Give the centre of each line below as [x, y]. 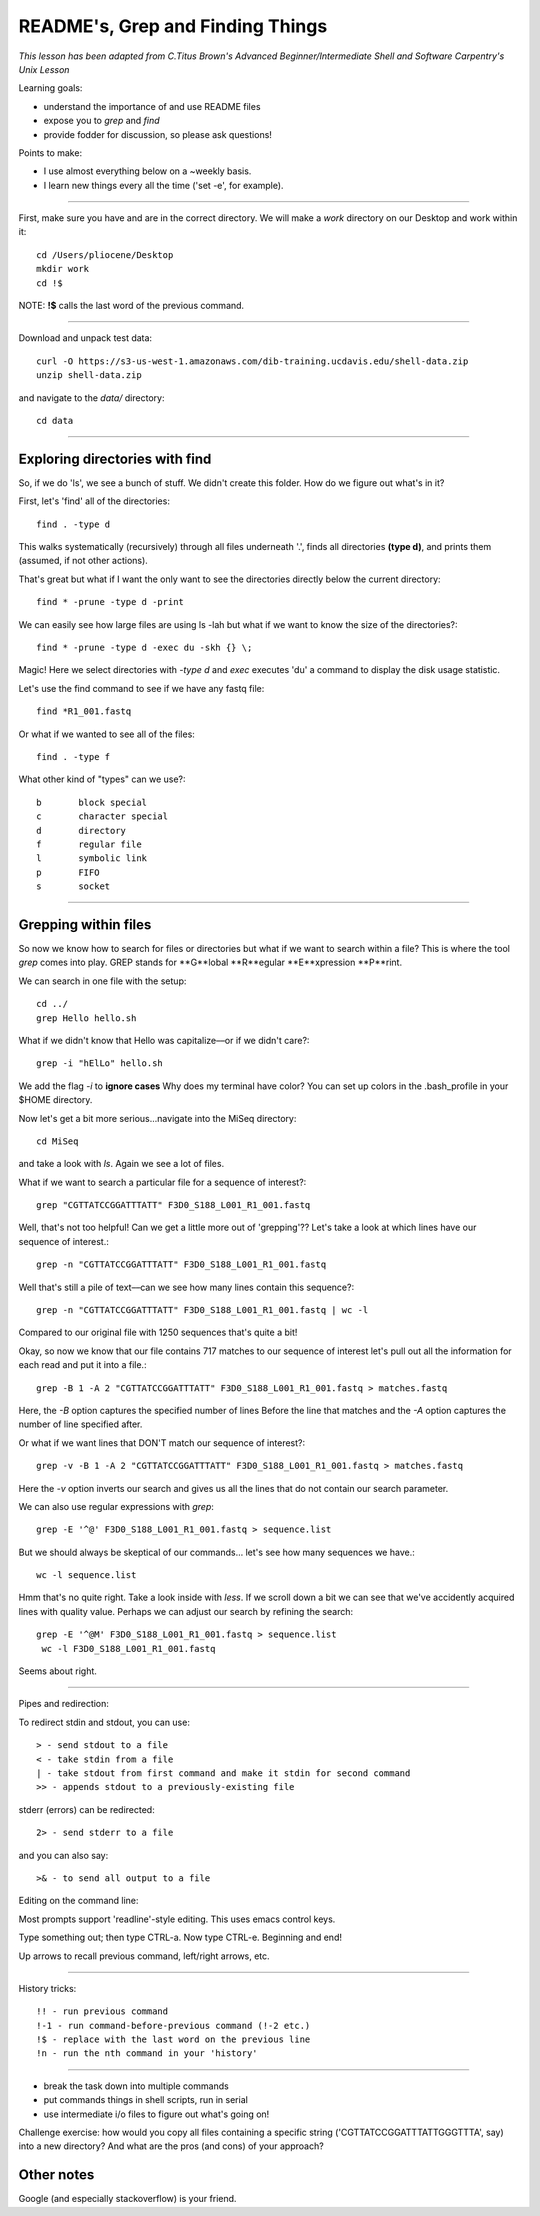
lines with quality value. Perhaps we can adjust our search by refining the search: [186, 1611]
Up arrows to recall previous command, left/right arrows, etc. [144, 1956]
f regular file [89, 844]
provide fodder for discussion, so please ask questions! [157, 134]
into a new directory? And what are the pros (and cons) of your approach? [171, 2146]
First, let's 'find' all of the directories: [94, 501]
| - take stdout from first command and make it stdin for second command [223, 1773]
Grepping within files [85, 924]
